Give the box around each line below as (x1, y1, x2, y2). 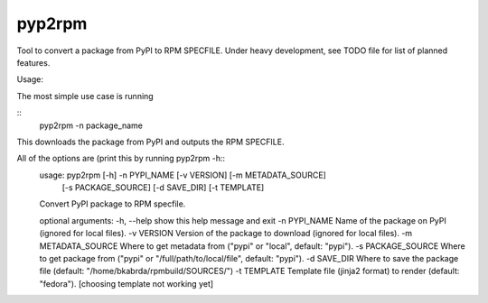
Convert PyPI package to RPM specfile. (39, 198, 186, 209)
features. (16, 57, 51, 68)
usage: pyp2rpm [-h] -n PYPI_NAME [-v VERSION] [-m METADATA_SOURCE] (39, 170, 327, 180)
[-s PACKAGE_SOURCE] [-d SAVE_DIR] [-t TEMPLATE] (61, 182, 265, 193)
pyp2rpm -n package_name (39, 120, 144, 131)
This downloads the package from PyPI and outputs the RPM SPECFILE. (16, 136, 285, 147)
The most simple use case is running (16, 90, 154, 101)
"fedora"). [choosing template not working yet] (39, 278, 214, 289)
